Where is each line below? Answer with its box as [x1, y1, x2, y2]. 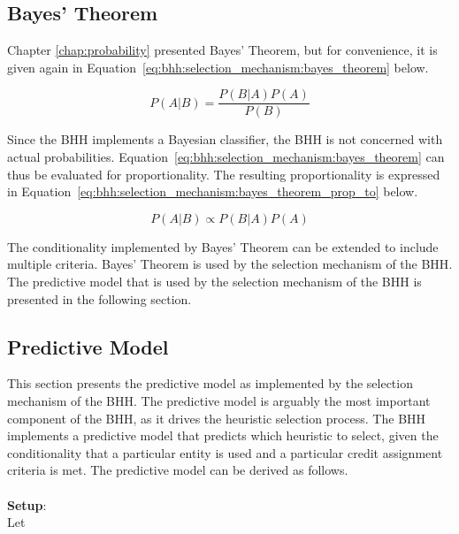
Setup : [7, 495, 47, 514]
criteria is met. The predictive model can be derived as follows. [7, 461, 348, 479]
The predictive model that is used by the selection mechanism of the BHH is [7, 272, 422, 291]
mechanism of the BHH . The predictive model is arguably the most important [7, 392, 431, 409]
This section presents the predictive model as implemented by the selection [7, 374, 413, 393]
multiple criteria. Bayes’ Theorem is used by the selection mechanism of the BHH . [7, 255, 453, 273]
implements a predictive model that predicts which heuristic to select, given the [7, 426, 439, 445]
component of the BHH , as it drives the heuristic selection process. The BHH [7, 408, 426, 427]
